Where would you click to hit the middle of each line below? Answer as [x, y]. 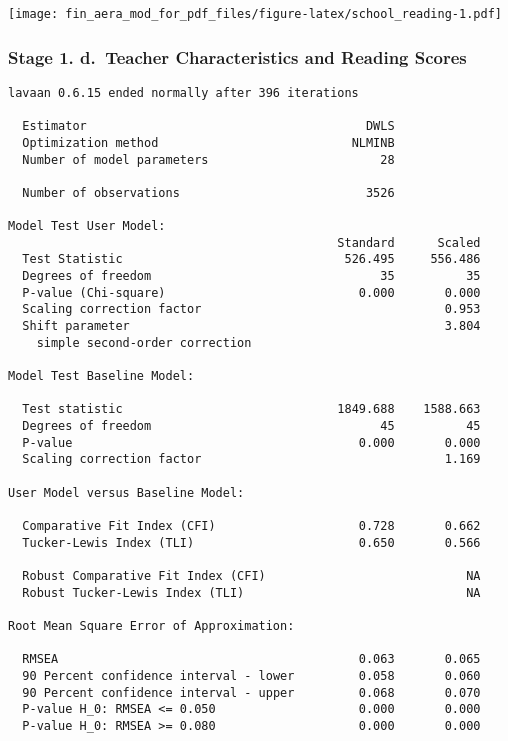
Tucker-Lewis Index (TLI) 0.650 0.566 [251, 542]
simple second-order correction [144, 342]
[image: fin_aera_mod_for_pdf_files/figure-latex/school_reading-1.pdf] [255, 14]
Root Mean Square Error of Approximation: [151, 625]
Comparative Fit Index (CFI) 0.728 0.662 [251, 525]
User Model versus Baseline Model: [126, 492]
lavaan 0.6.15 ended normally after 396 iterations [183, 92]
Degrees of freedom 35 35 [251, 276]
